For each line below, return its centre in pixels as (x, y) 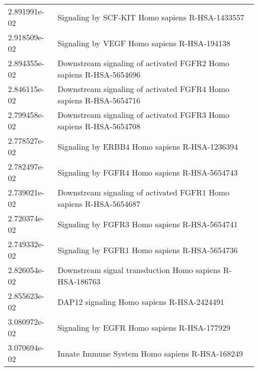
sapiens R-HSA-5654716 (99, 100)
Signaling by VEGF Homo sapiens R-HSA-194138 (144, 43)
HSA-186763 (79, 281)
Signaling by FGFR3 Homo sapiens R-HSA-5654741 (148, 224)
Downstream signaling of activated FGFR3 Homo (144, 115)
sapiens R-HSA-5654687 (99, 204)
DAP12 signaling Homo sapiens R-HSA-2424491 (141, 301)
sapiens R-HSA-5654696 (99, 74)
